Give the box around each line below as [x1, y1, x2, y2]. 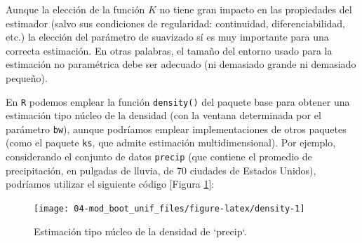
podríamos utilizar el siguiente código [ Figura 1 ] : [6, 176, 215, 191]
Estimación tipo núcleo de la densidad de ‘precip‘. [34, 223, 247, 238]
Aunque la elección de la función [6, 2, 145, 16]
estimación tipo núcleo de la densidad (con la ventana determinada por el [6, 108, 321, 123]
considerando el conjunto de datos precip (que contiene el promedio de [6, 149, 312, 164]
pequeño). [6, 70, 48, 85]
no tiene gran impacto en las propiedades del [159, 2, 352, 16]
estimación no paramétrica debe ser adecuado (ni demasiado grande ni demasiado [6, 57, 356, 71]
